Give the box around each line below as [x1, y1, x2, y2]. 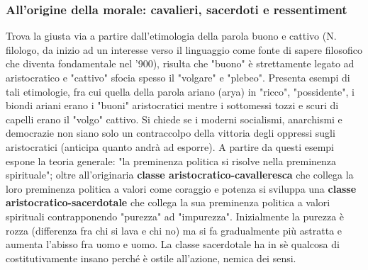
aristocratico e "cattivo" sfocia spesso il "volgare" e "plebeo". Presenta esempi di [6, 70, 350, 84]
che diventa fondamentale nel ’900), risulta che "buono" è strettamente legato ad [6, 56, 355, 71]
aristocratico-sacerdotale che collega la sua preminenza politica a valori [6, 195, 330, 210]
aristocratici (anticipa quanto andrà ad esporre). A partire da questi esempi [6, 139, 334, 154]
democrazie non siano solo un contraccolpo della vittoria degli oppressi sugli [6, 125, 335, 140]
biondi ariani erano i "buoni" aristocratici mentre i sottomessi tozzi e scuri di [6, 98, 339, 113]
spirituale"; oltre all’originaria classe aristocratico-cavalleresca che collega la [6, 167, 354, 182]
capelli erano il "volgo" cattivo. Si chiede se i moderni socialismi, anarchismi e [6, 111, 342, 126]
